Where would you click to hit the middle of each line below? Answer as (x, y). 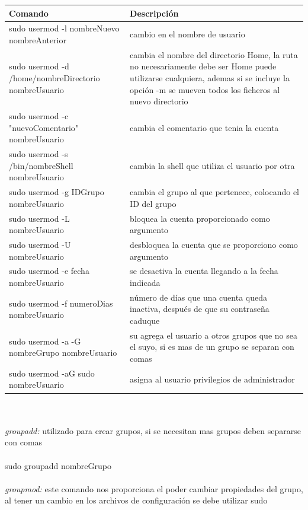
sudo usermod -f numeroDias (61, 303)
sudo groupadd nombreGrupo (58, 465)
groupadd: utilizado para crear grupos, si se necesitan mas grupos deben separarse (153, 430)
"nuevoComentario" (44, 127)
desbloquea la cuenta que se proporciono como (214, 244)
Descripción (154, 13)
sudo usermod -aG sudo (52, 373)
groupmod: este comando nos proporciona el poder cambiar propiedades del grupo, (154, 488)
